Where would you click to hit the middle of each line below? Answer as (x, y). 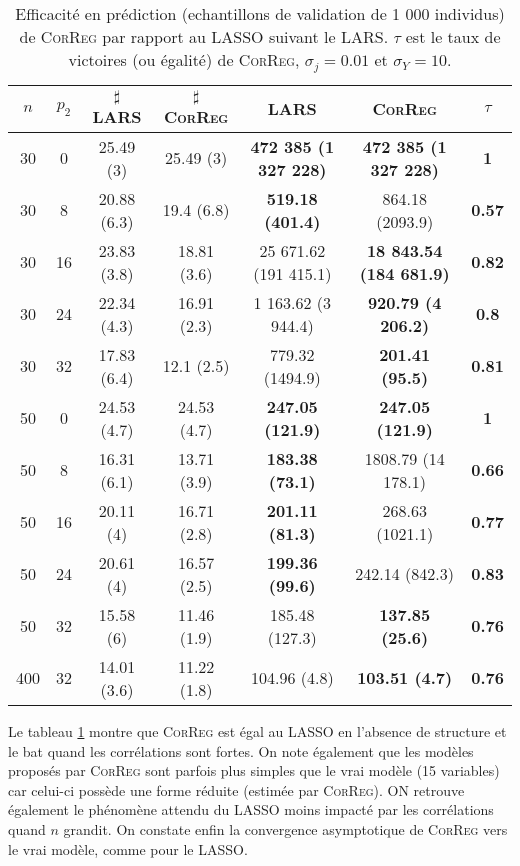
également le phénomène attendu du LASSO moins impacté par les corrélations (251, 809)
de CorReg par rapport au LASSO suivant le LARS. (204, 36)
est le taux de (453, 36)
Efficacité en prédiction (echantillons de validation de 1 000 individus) (260, 13)
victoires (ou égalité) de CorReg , (184, 59)
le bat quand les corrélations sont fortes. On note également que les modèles (241, 750)
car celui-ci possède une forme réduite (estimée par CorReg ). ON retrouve (236, 789)
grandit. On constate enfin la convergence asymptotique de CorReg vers (285, 828)
